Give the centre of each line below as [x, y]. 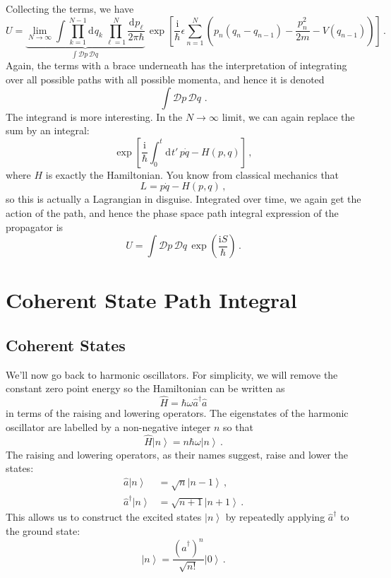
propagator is [35, 226]
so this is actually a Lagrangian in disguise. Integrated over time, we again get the [184, 199]
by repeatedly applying [275, 517]
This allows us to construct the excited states [104, 517]
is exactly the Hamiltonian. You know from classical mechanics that [192, 174]
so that [238, 426]
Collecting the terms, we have [70, 8]
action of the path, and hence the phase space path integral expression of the [172, 212]
